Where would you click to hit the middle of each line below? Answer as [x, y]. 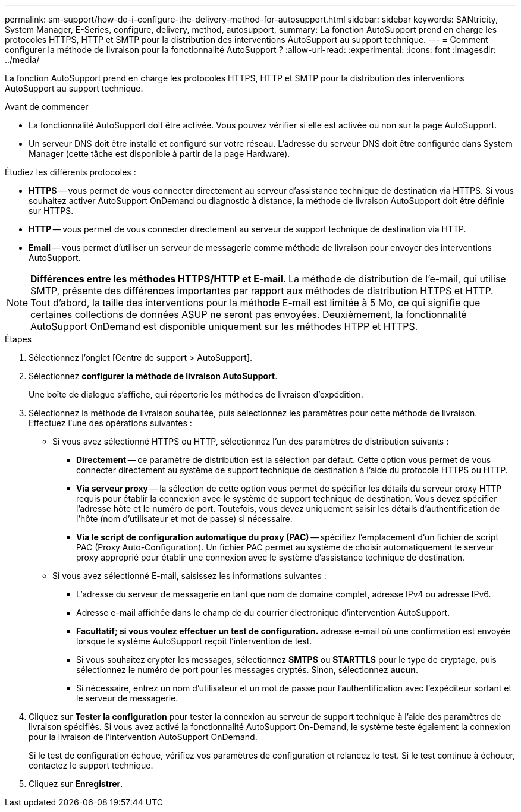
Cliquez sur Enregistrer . [76, 784]
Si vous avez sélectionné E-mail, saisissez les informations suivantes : [189, 576]
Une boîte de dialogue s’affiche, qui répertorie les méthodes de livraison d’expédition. [196, 394]
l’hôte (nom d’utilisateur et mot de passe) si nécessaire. [184, 519]
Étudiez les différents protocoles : [70, 172]
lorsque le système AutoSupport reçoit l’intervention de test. [194, 641]
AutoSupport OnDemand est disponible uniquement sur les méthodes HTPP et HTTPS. [224, 326]
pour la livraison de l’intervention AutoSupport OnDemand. [143, 737]
